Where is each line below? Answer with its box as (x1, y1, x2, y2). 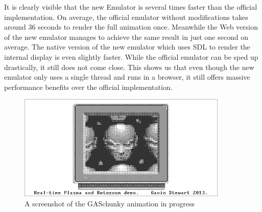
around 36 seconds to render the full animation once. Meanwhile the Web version (4, 21, 258, 32)
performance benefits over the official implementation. (4, 81, 173, 92)
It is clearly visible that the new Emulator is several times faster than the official (4, 2, 257, 12)
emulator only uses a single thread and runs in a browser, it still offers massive (4, 72, 250, 82)
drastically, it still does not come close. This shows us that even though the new (4, 61, 254, 72)
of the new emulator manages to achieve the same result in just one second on (4, 31, 248, 42)
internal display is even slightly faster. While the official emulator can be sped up (4, 51, 258, 62)
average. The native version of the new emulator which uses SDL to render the (4, 41, 250, 52)
